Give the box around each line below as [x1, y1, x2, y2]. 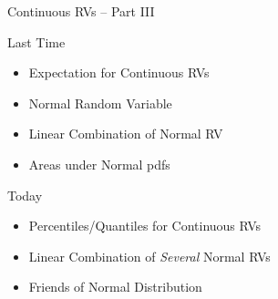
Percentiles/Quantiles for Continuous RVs [28, 216, 262, 235]
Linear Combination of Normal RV [28, 124, 223, 143]
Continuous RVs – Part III [7, 2, 155, 20]
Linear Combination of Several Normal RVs [28, 246, 271, 265]
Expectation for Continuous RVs [28, 63, 210, 82]
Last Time [7, 32, 66, 51]
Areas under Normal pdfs [28, 154, 170, 173]
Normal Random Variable [28, 93, 172, 112]
